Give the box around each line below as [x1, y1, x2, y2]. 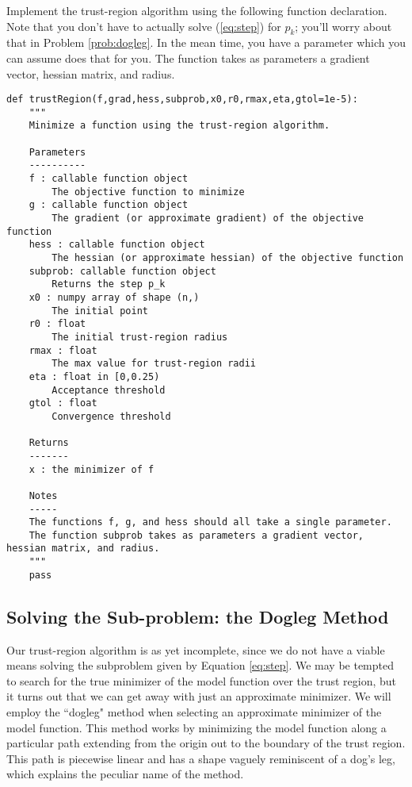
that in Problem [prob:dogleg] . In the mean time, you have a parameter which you [6, 34, 406, 51]
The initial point [51, 305, 148, 317]
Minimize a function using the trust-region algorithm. [29, 120, 330, 132]
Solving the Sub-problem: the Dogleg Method [6, 604, 389, 628]
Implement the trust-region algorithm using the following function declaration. [6, 2, 387, 18]
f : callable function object [29, 173, 189, 185]
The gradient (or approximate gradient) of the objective [51, 213, 364, 225]
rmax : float [29, 344, 97, 356]
